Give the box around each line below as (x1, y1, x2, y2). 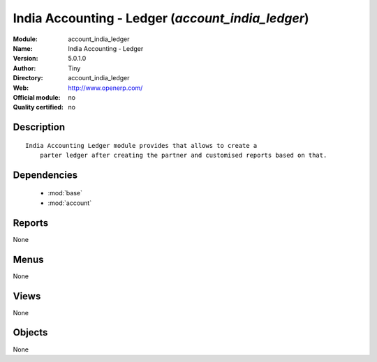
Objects (13, 326, 48, 338)
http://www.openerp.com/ (68, 84, 143, 92)
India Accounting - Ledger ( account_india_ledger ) (13, 10, 309, 26)
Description (13, 121, 66, 133)
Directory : (13, 74, 43, 82)
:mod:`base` (47, 189, 83, 197)
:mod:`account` (47, 199, 92, 207)
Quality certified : (13, 103, 64, 112)
